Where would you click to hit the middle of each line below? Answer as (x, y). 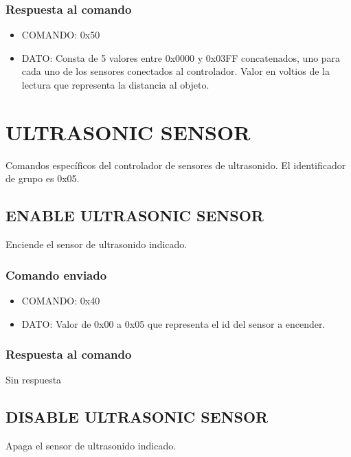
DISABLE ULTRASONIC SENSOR (137, 417)
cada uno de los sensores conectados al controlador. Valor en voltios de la (175, 71)
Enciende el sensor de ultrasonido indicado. (97, 244)
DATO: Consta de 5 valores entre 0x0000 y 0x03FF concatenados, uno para (181, 57)
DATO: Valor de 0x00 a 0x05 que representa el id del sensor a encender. (173, 323)
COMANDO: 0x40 (61, 300)
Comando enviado (56, 275)
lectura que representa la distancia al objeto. (115, 85)
